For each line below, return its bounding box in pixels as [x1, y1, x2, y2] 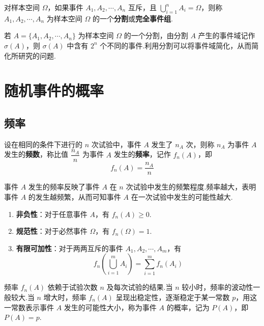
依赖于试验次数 [47, 282, 98, 292]
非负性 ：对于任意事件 [16, 208, 87, 219]
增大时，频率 [43, 292, 86, 303]
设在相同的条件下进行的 [4, 139, 82, 149]
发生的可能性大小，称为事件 [64, 302, 157, 312]
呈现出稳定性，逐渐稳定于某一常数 [115, 292, 230, 303]
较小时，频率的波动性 [182, 282, 253, 292]
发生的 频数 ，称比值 [4, 149, 68, 159]
